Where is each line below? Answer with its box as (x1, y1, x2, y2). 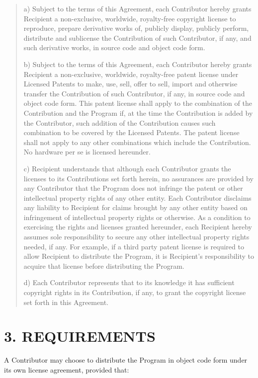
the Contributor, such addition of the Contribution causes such (23, 117, 216, 128)
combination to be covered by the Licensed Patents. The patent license (23, 127, 240, 138)
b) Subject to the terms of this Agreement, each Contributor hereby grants (23, 59, 252, 69)
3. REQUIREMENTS (4, 326, 156, 346)
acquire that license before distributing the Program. (23, 260, 184, 271)
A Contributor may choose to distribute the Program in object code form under (4, 355, 248, 365)
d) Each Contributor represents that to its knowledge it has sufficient (23, 277, 235, 288)
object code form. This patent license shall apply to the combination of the (23, 98, 252, 108)
